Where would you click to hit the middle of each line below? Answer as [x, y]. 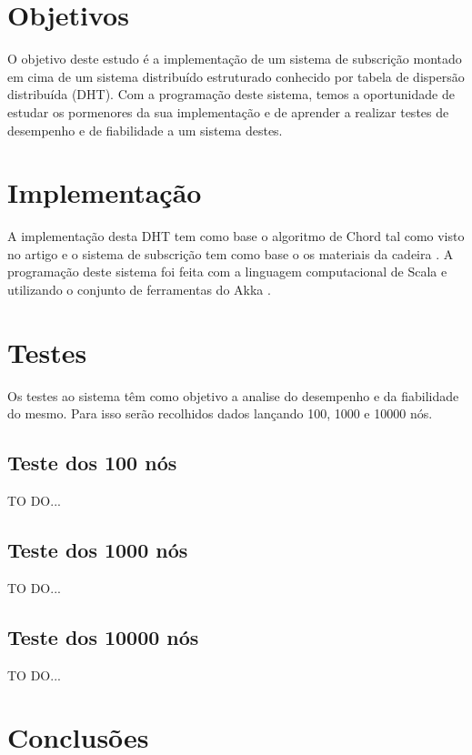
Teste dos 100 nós [92, 463]
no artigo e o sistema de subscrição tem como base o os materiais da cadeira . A [231, 253]
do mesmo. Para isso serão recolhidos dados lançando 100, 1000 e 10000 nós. [220, 413]
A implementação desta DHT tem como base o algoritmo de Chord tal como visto [236, 236]
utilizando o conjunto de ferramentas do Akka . [139, 289]
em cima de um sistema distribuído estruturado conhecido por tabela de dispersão [236, 76]
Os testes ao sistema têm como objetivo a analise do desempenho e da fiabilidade [233, 395]
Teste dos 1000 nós [98, 550]
